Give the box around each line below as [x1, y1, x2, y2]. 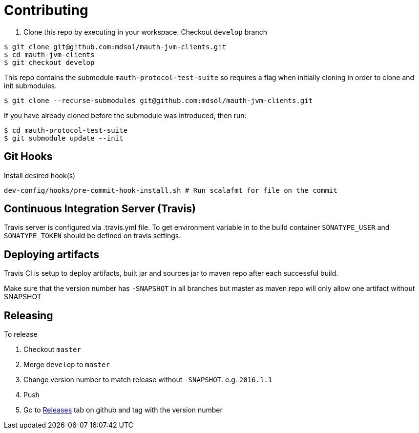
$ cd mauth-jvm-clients [4, 50, 95, 59]
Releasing [4, 309, 53, 322]
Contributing [4, 2, 88, 19]
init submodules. [4, 81, 57, 90]
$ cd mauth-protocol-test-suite [4, 126, 127, 134]
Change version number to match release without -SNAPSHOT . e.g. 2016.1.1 [23, 375, 272, 384]
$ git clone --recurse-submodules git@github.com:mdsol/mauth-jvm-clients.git [4, 96, 313, 104]
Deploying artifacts [4, 248, 100, 261]
